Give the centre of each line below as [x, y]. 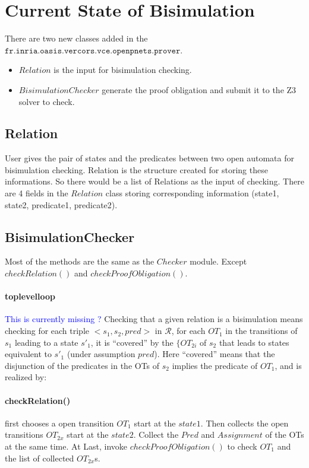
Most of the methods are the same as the [80, 261]
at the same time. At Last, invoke [66, 446]
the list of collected [40, 458]
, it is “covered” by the [132, 342]
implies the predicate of [215, 365]
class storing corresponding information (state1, [192, 193]
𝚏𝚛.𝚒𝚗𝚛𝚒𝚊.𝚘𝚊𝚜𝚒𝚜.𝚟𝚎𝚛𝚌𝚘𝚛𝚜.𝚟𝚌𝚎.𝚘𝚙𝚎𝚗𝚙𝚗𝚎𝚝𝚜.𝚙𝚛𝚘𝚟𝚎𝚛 [93, 51]
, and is [288, 365]
